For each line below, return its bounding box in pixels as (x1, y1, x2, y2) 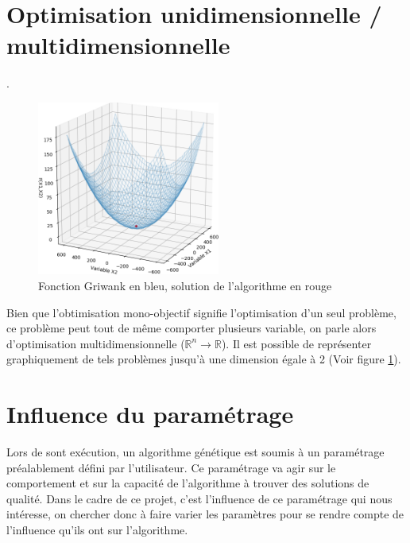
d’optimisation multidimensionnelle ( (6, 335, 185, 351)
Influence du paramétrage (6, 398, 294, 430)
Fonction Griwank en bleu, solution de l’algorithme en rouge (38, 277, 332, 293)
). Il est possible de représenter (221, 335, 372, 351)
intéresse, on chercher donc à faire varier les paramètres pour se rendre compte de (6, 506, 404, 522)
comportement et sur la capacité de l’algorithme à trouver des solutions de (6, 475, 369, 491)
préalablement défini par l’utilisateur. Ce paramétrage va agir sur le (6, 459, 336, 475)
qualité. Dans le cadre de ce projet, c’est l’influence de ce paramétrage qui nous (6, 490, 393, 506)
